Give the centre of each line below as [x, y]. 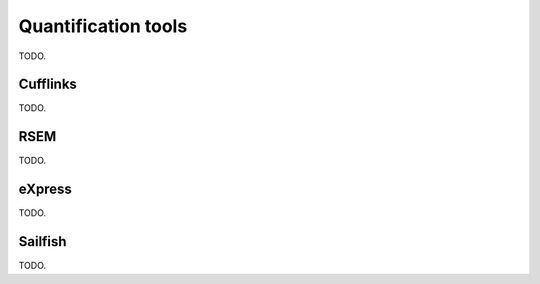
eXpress [45, 189]
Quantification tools [103, 26]
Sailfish [42, 241]
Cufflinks [47, 84]
